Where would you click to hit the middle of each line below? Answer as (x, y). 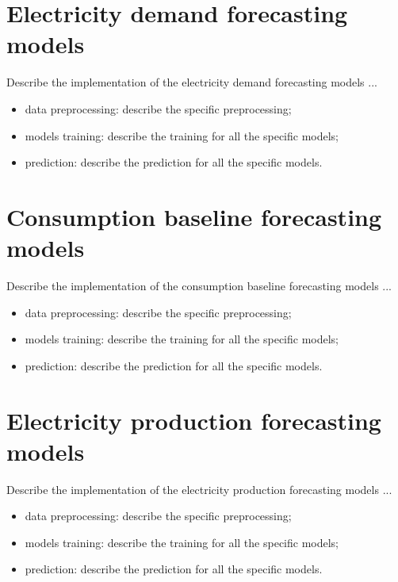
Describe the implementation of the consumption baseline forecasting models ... (199, 285)
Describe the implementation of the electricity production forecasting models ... (199, 489)
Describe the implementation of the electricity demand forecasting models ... (192, 82)
